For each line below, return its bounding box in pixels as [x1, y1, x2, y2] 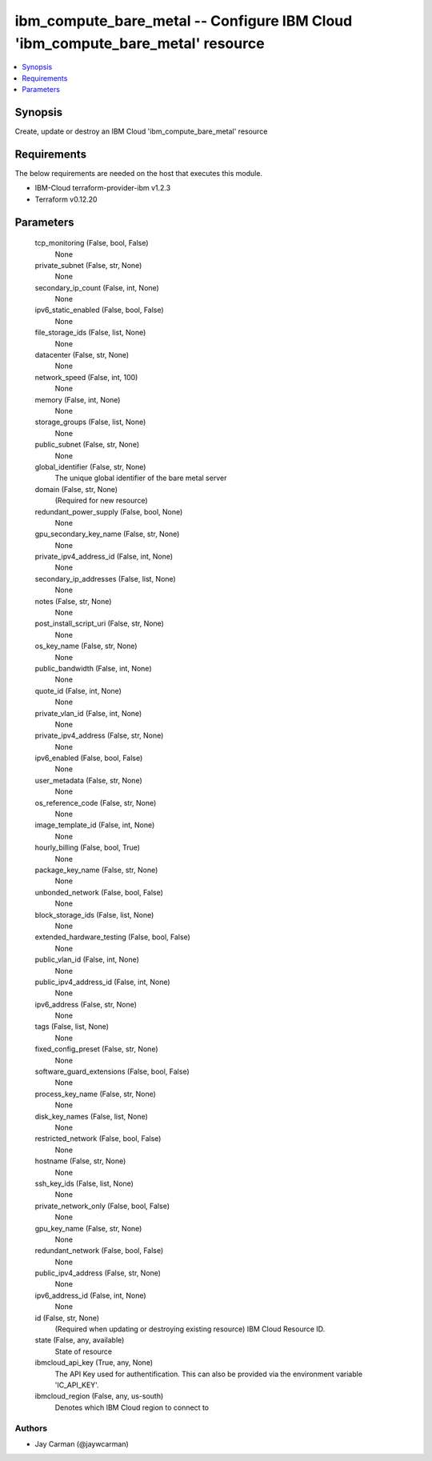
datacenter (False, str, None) [34, 350, 130, 360]
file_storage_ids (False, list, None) [34, 328, 146, 338]
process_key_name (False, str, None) [34, 1089, 156, 1099]
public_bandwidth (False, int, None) [34, 663, 152, 673]
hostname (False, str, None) [34, 1156, 126, 1166]
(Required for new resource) [54, 496, 148, 506]
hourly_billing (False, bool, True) [34, 843, 140, 852]
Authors [14, 1423, 48, 1434]
